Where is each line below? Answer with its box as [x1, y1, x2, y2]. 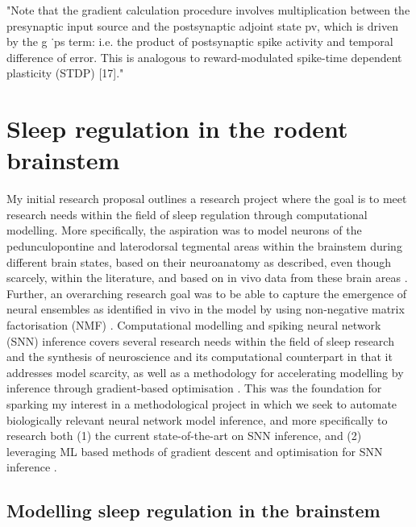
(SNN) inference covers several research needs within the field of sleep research [6, 332, 394, 349]
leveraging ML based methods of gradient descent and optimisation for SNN [6, 442, 383, 459]
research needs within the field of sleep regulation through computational [6, 205, 368, 222]
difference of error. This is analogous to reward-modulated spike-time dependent [6, 48, 402, 65]
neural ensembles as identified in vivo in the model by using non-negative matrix [6, 301, 405, 317]
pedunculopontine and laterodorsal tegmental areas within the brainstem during [6, 238, 402, 255]
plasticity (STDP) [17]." [6, 64, 124, 81]
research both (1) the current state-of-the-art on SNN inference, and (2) [6, 427, 362, 444]
